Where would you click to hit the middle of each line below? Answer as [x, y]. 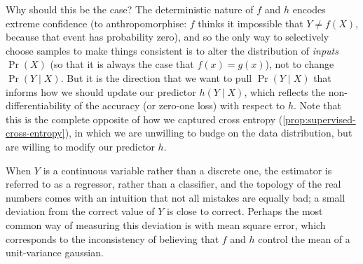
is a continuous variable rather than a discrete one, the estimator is [187, 170]
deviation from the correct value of [80, 211]
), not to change [300, 64]
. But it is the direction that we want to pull [156, 77]
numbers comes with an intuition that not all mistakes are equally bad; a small [176, 197]
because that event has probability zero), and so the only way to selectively [167, 37]
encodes [309, 9]
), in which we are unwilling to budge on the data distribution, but [208, 133]
